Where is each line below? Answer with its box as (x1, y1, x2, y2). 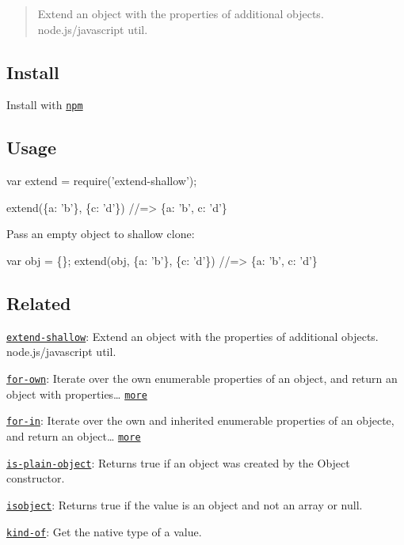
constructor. (6, 470, 65, 486)
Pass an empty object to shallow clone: (6, 225, 195, 242)
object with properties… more (6, 385, 147, 402)
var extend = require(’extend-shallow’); (6, 172, 197, 189)
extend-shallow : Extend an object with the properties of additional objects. (6, 327, 379, 344)
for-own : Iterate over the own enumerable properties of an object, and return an (6, 370, 398, 387)
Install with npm (6, 97, 83, 113)
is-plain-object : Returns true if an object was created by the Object (6, 454, 350, 471)
